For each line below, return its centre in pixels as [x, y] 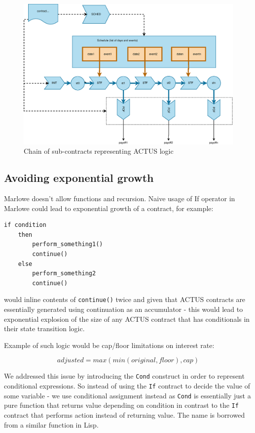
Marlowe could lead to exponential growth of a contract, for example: [109, 208]
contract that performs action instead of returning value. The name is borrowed [125, 415]
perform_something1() [68, 244]
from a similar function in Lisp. [51, 424]
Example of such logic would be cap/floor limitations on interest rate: [109, 345]
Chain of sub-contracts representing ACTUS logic [99, 151]
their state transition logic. [44, 328]
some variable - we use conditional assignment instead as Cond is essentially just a [127, 395]
